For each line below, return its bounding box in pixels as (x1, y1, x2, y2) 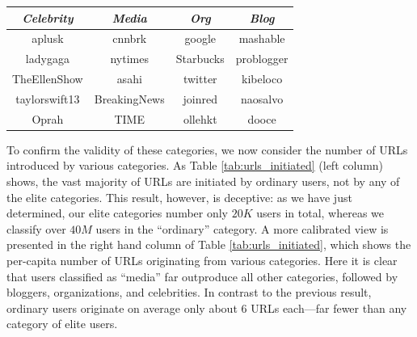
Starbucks (175, 50, 225, 67)
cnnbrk (112, 30, 147, 47)
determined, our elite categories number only (6, 204, 229, 221)
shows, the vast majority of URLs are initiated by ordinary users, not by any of (6, 173, 400, 189)
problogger (235, 50, 289, 67)
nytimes (110, 50, 149, 67)
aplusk (32, 30, 64, 47)
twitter (183, 70, 217, 87)
